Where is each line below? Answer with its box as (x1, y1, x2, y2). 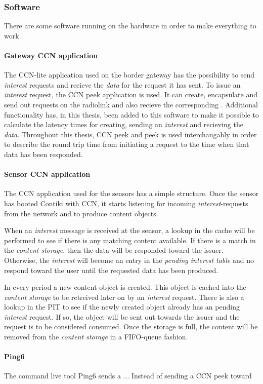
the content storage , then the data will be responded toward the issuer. (4, 245, 224, 255)
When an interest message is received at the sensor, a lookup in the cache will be (4, 225, 255, 236)
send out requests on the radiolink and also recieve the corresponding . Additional (4, 99, 258, 109)
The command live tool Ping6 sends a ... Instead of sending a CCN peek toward (4, 370, 252, 381)
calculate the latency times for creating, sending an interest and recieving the (4, 119, 243, 130)
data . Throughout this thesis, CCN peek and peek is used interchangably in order (4, 129, 257, 139)
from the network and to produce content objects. (4, 208, 158, 218)
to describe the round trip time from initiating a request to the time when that (4, 139, 249, 149)
